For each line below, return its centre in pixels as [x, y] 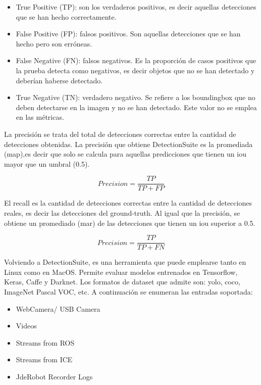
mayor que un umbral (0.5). [47, 163]
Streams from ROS [45, 342]
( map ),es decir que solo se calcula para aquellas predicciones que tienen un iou [125, 154]
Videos [26, 326]
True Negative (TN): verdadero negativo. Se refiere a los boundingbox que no [136, 97]
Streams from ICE [44, 359]
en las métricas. [40, 117]
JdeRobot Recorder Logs [54, 376]
